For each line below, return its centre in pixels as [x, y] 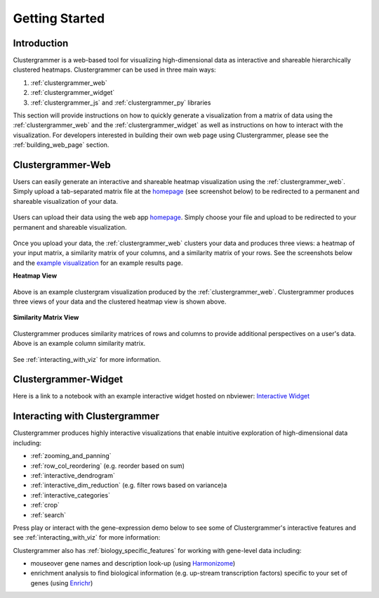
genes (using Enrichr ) [62, 583]
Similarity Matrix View [46, 318]
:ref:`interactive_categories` [70, 495]
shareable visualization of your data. [66, 201]
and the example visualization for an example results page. [98, 263]
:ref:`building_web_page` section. [61, 145]
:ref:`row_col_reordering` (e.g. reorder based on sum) [108, 466]
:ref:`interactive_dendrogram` [73, 475]
